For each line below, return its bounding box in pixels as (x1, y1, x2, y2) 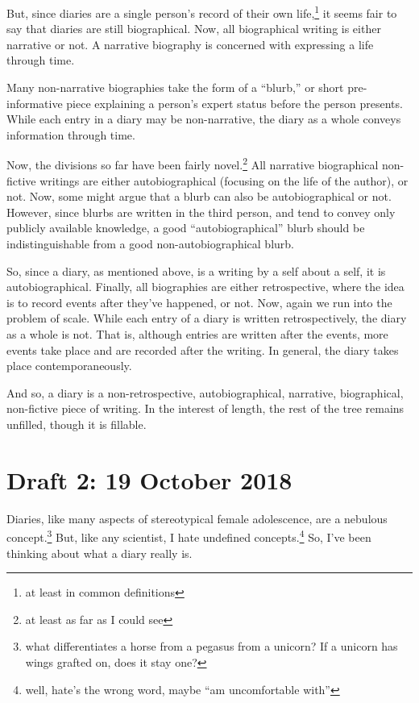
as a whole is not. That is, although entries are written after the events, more (6, 326, 388, 342)
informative (6, 94, 63, 111)
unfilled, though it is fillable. (6, 415, 147, 432)
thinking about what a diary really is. (6, 544, 193, 561)
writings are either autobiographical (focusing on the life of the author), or (39, 172, 409, 189)
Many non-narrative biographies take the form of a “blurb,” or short (6, 79, 344, 96)
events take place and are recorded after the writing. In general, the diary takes (6, 341, 399, 358)
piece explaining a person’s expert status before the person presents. (66, 94, 403, 111)
